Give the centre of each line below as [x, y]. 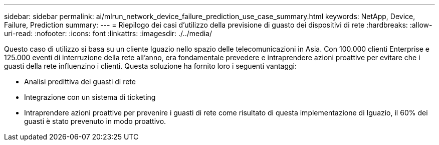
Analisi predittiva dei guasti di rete [80, 82]
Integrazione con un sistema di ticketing [90, 97]
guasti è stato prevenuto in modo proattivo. [95, 121]
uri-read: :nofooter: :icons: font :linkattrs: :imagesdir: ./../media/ [108, 33]
